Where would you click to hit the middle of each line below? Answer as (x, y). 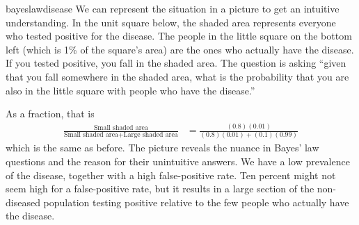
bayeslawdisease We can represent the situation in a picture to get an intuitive (173, 8)
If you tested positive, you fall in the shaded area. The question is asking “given (176, 63)
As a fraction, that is (50, 114)
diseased (23, 202)
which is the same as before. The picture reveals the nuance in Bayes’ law (162, 148)
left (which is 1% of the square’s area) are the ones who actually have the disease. (180, 49)
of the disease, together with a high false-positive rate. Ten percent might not (171, 175)
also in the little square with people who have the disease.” (130, 90)
